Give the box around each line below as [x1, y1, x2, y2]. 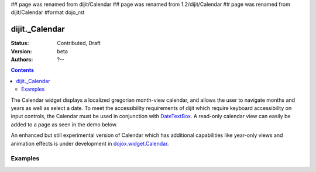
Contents [11, 67, 35, 74]
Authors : [11, 56, 33, 63]
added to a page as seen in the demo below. [11, 121, 118, 128]
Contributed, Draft [57, 40, 101, 47]
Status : [11, 40, 29, 47]
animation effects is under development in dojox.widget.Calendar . [11, 140, 169, 147]
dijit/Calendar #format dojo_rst [11, 9, 85, 16]
